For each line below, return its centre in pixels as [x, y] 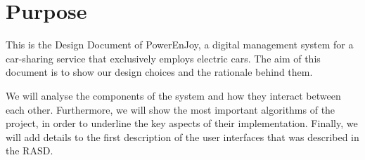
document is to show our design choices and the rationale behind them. [159, 72]
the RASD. [30, 151]
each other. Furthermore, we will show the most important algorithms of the [171, 109]
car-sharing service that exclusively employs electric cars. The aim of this [163, 58]
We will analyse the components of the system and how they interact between [173, 95]
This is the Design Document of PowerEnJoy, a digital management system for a [180, 45]
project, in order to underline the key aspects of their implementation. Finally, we [182, 123]
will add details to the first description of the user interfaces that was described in [182, 136]
